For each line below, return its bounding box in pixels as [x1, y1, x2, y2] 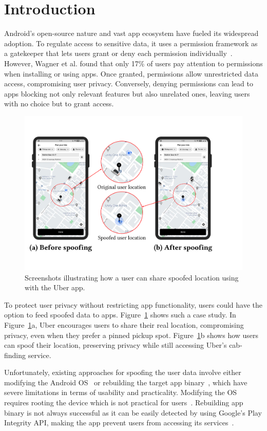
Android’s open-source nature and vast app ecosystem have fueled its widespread [4, 28, 259, 39]
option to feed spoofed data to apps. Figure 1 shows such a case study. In [4, 309, 236, 320]
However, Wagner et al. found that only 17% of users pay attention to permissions [4, 58, 263, 68]
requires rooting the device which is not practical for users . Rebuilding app [4, 397, 243, 408]
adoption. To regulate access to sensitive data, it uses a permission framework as [4, 38, 258, 48]
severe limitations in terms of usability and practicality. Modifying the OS [4, 387, 237, 398]
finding [4, 349, 26, 360]
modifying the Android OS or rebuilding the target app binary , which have [4, 377, 247, 387]
